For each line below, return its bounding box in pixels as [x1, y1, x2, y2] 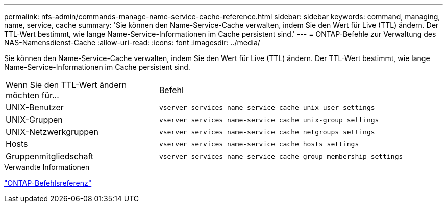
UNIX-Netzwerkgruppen [6, 127, 98, 137]
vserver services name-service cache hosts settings [159, 140, 359, 148]
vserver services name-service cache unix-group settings [159, 115, 379, 124]
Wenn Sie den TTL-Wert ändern [6, 80, 127, 90]
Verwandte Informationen [4, 163, 90, 171]
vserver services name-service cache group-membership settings [159, 152, 403, 160]
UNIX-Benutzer [6, 102, 64, 112]
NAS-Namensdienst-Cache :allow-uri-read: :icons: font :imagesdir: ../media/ [4, 38, 260, 47]
